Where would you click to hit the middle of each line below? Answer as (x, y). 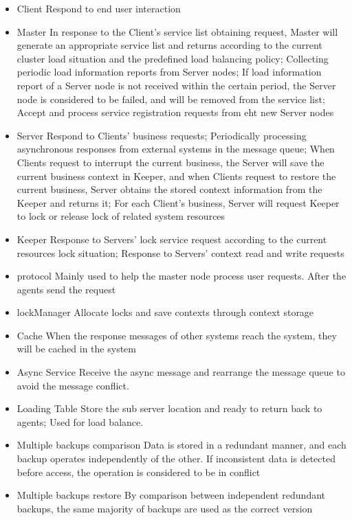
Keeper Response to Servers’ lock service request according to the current (172, 239)
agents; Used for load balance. (80, 421)
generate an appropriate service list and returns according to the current (169, 45)
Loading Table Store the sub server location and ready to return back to (169, 408)
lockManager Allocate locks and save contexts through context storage (165, 312)
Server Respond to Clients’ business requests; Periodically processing (162, 135)
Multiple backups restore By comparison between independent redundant (171, 495)
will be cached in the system (76, 349)
